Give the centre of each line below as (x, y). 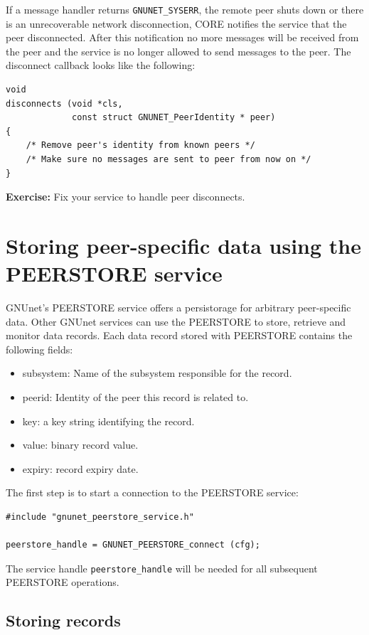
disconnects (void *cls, (64, 103)
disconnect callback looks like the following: (101, 65)
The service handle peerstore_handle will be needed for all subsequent (162, 568)
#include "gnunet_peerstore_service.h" (100, 517)
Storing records (63, 620)
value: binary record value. (80, 445)
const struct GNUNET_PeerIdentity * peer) (174, 118)
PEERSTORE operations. (63, 582)
